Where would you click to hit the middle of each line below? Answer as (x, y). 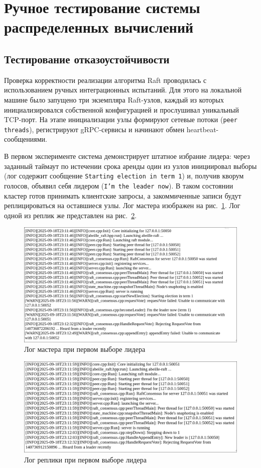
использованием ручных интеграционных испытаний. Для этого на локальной (123, 90)
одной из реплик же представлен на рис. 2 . (71, 215)
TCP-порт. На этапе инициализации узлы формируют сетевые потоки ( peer (121, 119)
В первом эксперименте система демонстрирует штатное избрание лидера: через (127, 156)
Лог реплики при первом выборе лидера (85, 460)
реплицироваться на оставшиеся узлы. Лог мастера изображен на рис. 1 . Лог (122, 205)
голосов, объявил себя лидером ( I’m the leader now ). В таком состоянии (119, 185)
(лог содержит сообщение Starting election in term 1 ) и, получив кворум (124, 176)
